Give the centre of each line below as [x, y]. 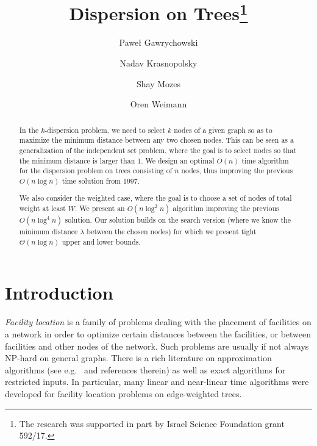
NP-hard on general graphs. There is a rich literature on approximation [138, 358]
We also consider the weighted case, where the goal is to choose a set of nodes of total [155, 198]
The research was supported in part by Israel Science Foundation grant [152, 423]
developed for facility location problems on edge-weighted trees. [123, 393]
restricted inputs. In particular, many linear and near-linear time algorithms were [157, 382]
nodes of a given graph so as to [223, 130]
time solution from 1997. [101, 180]
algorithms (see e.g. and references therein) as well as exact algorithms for [145, 369]
